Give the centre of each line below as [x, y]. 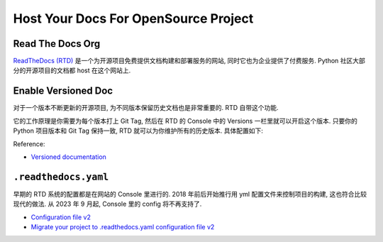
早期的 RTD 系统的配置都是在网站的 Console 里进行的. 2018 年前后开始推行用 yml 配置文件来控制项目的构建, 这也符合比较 [190, 194]
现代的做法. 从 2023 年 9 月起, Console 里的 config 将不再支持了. [107, 204]
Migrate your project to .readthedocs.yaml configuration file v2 [123, 227]
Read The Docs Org [57, 44]
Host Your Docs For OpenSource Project [133, 18]
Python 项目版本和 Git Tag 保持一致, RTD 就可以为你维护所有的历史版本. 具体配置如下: [138, 131]
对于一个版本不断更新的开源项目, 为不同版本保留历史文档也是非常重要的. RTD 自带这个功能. [146, 108]
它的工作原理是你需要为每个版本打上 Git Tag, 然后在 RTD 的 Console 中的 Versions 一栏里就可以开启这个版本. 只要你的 [185, 121]
